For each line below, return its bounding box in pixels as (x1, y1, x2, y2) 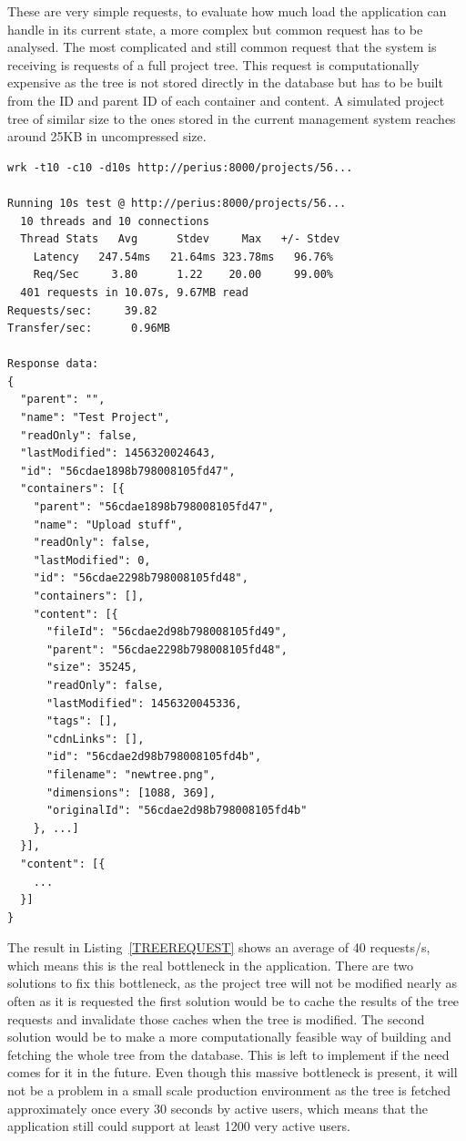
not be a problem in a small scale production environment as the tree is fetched (7, 1081, 451, 1100)
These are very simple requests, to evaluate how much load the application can (7, 2, 447, 20)
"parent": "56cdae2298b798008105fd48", (46, 642, 288, 656)
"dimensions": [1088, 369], (46, 786, 217, 799)
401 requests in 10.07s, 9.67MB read (20, 285, 248, 299)
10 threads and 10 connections (20, 214, 209, 228)
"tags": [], (46, 714, 118, 728)
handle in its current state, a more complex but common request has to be (7, 19, 423, 38)
